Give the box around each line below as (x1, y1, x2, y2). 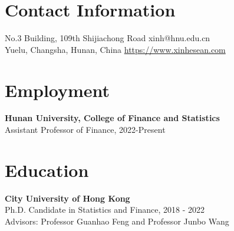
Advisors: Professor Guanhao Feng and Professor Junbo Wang (5, 215, 229, 227)
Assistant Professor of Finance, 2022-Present (5, 123, 166, 136)
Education (5, 158, 89, 182)
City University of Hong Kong (5, 192, 130, 204)
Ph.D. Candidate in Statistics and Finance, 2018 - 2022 (5, 203, 205, 216)
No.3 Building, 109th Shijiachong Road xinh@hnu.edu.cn (5, 32, 210, 44)
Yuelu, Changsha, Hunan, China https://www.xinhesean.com (5, 43, 226, 55)
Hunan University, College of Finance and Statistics (5, 112, 220, 124)
